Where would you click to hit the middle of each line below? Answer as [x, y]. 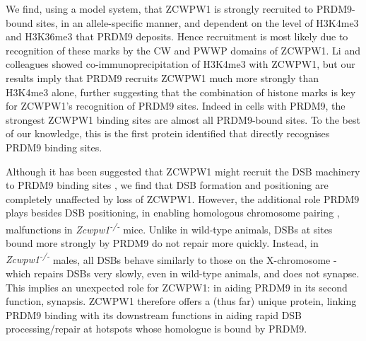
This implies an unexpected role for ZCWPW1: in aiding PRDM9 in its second [177, 287]
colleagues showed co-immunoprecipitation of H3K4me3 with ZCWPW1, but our [181, 64]
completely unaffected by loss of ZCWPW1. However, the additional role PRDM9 [183, 198]
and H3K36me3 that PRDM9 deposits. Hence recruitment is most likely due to [177, 36]
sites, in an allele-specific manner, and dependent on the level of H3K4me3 [197, 22]
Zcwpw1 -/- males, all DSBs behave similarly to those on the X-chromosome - [171, 258]
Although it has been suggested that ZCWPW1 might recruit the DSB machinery [183, 171]
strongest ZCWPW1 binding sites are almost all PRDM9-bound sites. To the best [183, 119]
